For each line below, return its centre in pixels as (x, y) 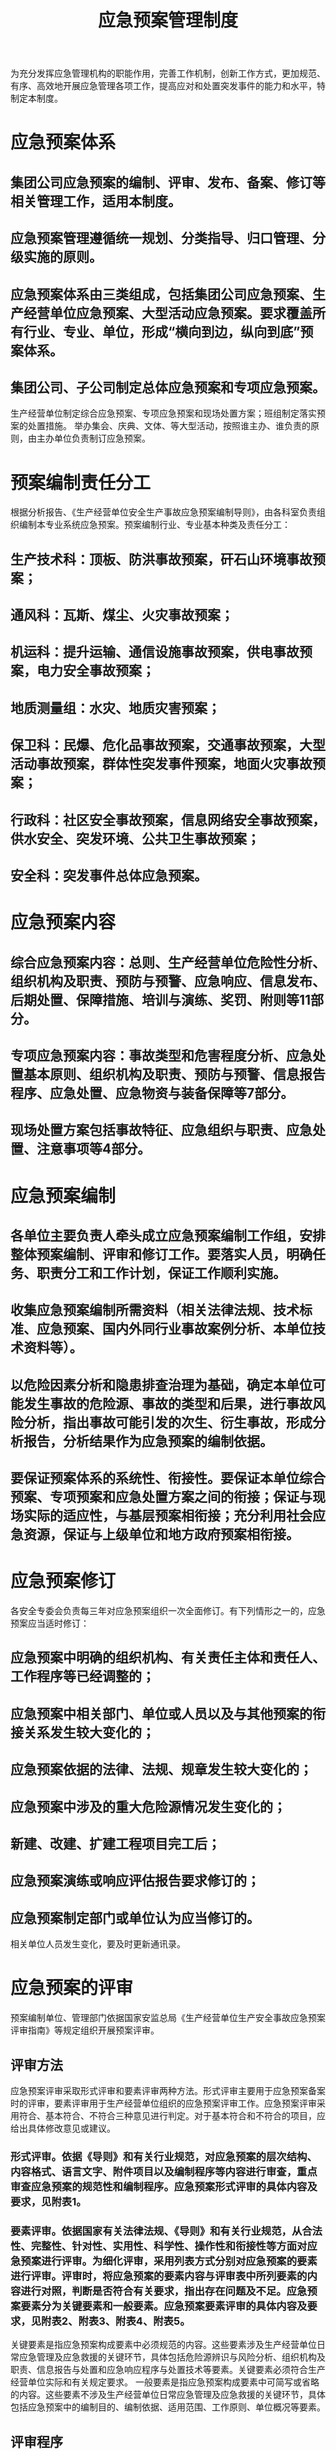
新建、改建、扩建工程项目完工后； (115, 1844)
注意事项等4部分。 (94, 1149)
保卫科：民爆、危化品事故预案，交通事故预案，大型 (168, 745)
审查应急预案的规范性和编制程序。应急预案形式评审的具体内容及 (164, 2186)
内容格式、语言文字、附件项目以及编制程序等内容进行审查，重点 (164, 2171)
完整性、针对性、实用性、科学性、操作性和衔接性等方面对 (169, 2246)
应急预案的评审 (72, 1988)
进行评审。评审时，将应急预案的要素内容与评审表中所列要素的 (159, 2276)
